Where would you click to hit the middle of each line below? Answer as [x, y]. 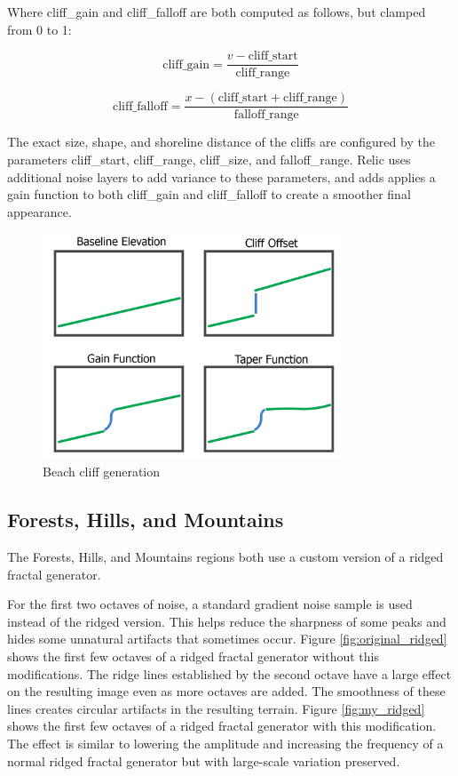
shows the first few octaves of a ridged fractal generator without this [193, 656]
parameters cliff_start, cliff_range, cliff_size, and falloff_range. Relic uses [209, 159]
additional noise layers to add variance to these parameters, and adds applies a [221, 176]
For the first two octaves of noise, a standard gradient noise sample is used [210, 604]
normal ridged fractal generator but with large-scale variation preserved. [204, 760]
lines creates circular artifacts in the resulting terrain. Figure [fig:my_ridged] [216, 708]
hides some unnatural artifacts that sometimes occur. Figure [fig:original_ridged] [227, 639]
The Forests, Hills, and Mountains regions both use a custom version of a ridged [225, 557]
